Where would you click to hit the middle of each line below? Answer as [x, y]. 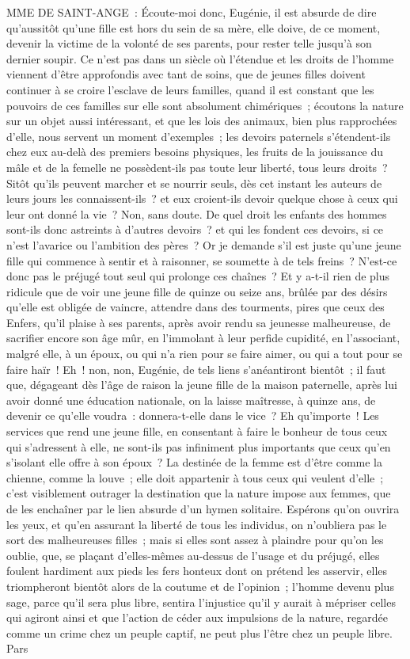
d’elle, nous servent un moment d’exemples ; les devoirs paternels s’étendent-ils [199, 136]
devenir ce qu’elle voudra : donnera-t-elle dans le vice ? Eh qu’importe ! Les [193, 415]
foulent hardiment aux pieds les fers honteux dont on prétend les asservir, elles [197, 571]
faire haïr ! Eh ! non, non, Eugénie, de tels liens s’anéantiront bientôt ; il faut [196, 369]
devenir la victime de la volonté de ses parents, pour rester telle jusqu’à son [189, 43]
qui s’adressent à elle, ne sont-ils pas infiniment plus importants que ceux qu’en [199, 446]
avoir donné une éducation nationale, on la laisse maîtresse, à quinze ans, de [191, 400]
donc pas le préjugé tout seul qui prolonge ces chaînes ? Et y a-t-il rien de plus [198, 276]
